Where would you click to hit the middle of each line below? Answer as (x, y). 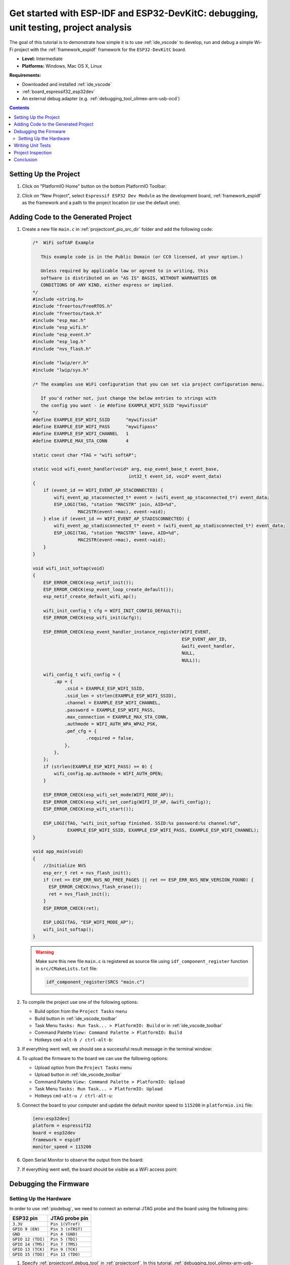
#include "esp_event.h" (62, 334)
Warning (45, 952)
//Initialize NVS (65, 866)
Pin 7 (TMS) (64, 1245)
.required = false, (110, 738)
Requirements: (25, 75)
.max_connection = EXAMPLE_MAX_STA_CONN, (116, 717)
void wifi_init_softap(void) (69, 568)
